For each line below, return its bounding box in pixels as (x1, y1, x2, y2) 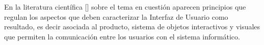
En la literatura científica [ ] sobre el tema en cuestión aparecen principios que (4, 2, 246, 12)
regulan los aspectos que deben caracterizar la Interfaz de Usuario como (4, 11, 228, 22)
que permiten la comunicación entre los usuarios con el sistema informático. (4, 31, 240, 41)
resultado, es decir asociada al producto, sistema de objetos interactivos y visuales (4, 21, 260, 32)
